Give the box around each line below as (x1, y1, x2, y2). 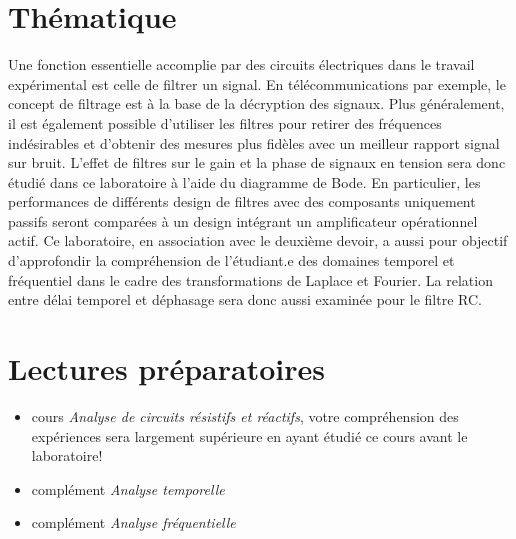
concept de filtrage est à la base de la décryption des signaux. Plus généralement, (8, 93, 505, 114)
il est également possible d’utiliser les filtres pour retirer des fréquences (8, 112, 442, 133)
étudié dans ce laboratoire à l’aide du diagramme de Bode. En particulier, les (8, 171, 481, 192)
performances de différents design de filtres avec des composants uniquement (8, 191, 476, 212)
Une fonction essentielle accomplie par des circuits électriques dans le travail (8, 54, 475, 75)
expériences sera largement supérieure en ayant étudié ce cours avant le (31, 425, 468, 446)
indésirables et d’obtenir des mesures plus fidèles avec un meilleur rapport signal (8, 132, 500, 153)
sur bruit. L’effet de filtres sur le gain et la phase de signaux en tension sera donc (8, 152, 506, 173)
